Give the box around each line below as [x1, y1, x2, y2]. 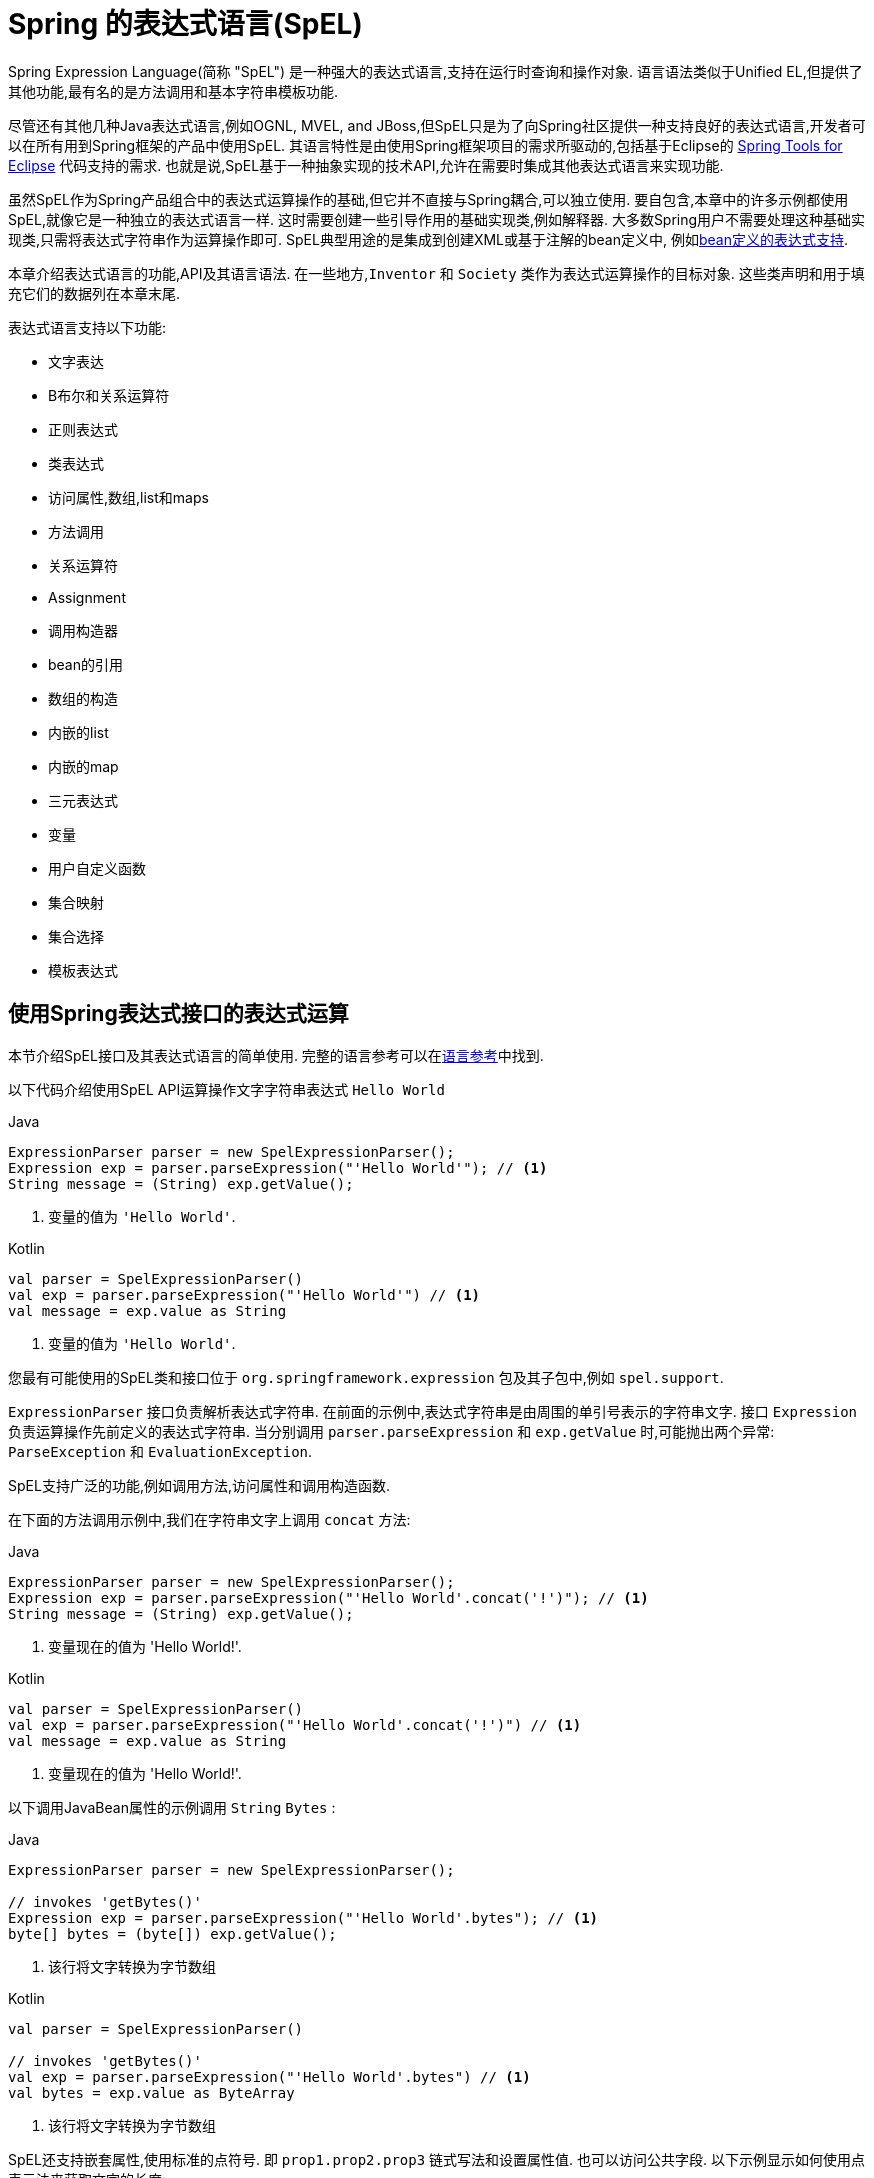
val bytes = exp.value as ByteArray [8, 2084, 295, 2101]
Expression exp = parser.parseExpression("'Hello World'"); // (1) [8, 1159, 548, 1176]
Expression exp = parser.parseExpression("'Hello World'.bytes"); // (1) [8, 1909, 599, 1926]
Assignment [48, 588, 126, 606]
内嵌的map [48, 757, 119, 775]
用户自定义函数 [48, 859, 146, 877]
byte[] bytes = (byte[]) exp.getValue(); [8, 1925, 337, 1942]
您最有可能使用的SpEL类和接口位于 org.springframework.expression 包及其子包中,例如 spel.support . [8, 1368, 724, 1386]
